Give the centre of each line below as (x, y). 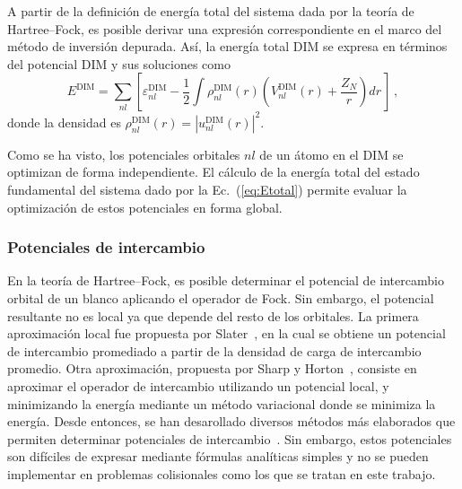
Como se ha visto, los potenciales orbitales (124, 154)
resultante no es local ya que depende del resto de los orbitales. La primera (213, 315)
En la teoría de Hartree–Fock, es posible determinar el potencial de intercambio (226, 280)
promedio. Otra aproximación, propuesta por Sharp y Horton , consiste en (212, 368)
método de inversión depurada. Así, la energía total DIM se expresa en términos (227, 46)
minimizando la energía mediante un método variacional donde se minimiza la (222, 403)
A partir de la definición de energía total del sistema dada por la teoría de (211, 11)
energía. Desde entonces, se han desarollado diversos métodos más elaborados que (231, 421)
